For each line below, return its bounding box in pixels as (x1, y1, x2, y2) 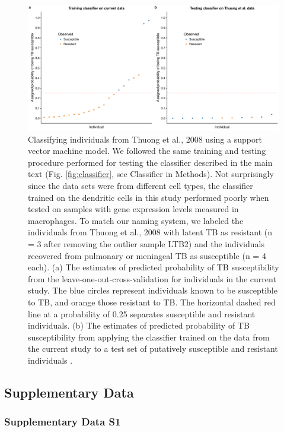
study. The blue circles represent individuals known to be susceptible (28, 284, 277, 297)
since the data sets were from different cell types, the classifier (28, 179, 253, 191)
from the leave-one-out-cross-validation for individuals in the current (28, 272, 276, 285)
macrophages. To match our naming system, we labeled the (28, 214, 244, 226)
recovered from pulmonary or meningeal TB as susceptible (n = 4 (28, 249, 266, 261)
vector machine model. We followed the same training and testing (28, 144, 266, 157)
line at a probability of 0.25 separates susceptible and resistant (28, 307, 256, 320)
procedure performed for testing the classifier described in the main (28, 156, 273, 168)
